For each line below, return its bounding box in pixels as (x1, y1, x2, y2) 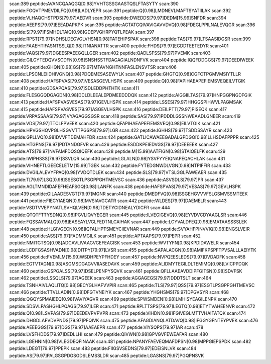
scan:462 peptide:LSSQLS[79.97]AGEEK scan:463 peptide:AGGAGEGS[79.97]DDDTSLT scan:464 (9, 275, 212, 281)
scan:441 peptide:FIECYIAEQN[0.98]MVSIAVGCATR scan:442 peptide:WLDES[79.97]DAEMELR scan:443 (9, 198, 227, 204)
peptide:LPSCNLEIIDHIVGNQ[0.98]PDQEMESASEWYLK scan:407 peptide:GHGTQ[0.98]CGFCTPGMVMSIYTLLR (9, 71, 241, 77)
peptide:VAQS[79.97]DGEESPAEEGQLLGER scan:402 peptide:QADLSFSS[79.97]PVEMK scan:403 (9, 50, 211, 56)
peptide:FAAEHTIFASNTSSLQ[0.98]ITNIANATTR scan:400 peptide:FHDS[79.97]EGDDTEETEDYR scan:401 (9, 43, 229, 49)
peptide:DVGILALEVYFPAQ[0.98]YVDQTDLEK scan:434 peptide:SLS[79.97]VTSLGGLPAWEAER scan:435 (9, 169, 227, 175)
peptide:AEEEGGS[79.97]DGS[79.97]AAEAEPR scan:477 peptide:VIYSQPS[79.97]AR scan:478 (9, 324, 204, 330)
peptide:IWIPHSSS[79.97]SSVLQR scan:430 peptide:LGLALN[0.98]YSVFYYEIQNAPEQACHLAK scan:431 (9, 155, 225, 161)
